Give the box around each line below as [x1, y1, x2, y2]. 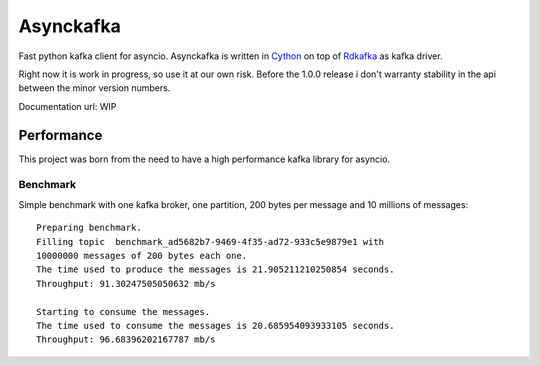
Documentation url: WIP [18, 100, 117, 112]
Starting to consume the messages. [36, 306, 211, 317]
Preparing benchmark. [36, 222, 142, 234]
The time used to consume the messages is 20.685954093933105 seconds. [36, 320, 395, 331]
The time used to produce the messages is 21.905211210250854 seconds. [36, 264, 395, 275]
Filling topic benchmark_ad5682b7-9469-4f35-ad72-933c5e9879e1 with [36, 236, 385, 247]
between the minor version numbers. [18, 82, 171, 94]
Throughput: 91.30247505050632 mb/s [36, 278, 216, 289]
